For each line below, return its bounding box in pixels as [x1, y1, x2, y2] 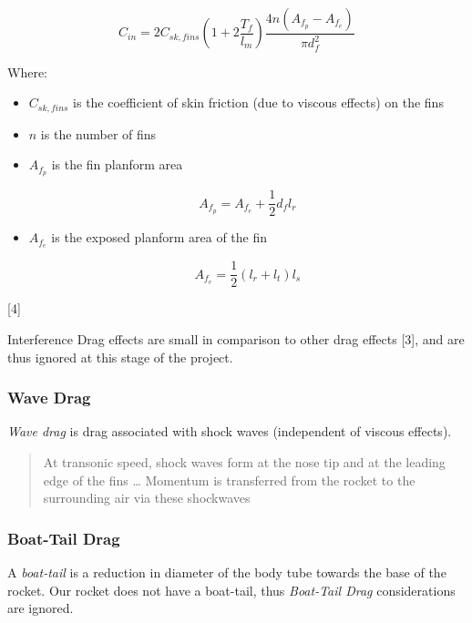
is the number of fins [40, 124, 157, 143]
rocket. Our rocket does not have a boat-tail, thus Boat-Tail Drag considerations [7, 580, 456, 599]
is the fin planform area [51, 155, 183, 174]
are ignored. [7, 598, 74, 618]
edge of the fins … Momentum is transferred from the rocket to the [43, 470, 416, 489]
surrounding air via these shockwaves [43, 488, 251, 507]
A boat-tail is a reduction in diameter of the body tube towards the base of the [7, 562, 446, 581]
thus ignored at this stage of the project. [7, 347, 233, 366]
